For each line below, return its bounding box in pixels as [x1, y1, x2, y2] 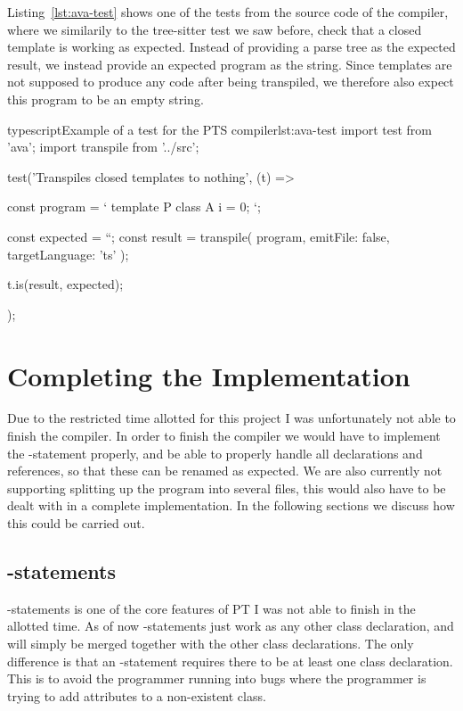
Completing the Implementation [7, 357, 410, 393]
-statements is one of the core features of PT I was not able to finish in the [7, 599, 416, 617]
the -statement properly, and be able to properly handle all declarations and [7, 443, 423, 462]
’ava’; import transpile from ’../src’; [7, 137, 199, 156]
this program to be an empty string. [7, 89, 204, 108]
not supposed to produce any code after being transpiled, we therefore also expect [7, 72, 454, 91]
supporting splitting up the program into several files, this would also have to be [7, 478, 446, 497]
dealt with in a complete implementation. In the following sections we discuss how [7, 496, 455, 515]
